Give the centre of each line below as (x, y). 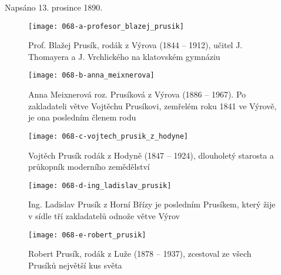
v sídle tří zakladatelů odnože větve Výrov (104, 215)
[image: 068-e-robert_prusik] (87, 235)
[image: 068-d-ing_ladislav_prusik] (100, 185)
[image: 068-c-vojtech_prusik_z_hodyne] (108, 136)
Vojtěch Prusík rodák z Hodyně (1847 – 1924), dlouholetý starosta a (151, 155)
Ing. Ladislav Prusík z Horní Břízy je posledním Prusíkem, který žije (152, 204)
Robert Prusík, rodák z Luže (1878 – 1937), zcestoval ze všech (140, 254)
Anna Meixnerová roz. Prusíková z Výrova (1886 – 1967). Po (137, 94)
